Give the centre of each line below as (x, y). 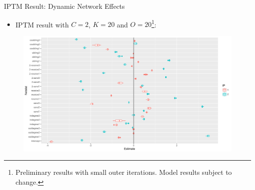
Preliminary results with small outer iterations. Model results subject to (124, 172)
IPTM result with (42, 24)
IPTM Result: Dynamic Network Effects (64, 6)
